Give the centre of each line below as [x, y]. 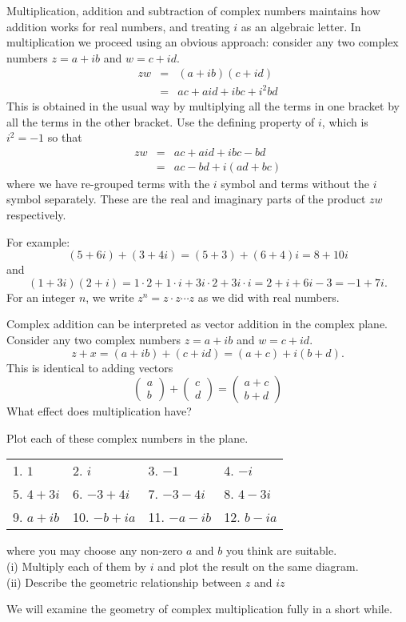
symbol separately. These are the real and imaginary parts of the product [186, 199]
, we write [110, 297]
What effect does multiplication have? [99, 411]
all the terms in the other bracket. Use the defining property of [161, 121]
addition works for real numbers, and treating [118, 26]
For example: [38, 241]
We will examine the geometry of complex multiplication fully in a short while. [199, 609]
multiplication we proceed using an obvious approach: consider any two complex [203, 42]
